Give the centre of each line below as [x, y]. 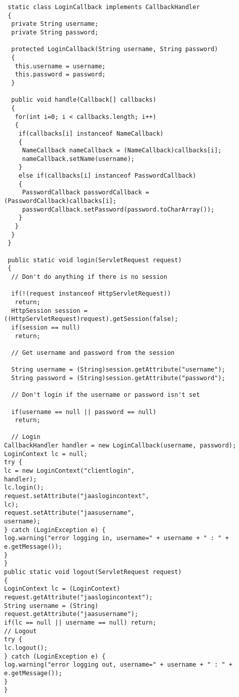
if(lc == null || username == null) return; [80, 622]
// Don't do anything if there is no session [89, 277]
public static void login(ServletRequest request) [95, 260]
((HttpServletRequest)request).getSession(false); [91, 319]
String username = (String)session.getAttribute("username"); [118, 370]
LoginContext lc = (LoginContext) [62, 589]
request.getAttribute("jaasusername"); [71, 614]
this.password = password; [60, 75]
